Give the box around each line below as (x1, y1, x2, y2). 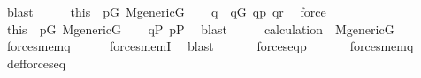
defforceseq (6, 53, 66, 72)
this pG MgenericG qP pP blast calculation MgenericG (6, 19, 394, 38)
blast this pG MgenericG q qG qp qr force (6, 3, 326, 20)
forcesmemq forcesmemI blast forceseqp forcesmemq (6, 37, 414, 55)
